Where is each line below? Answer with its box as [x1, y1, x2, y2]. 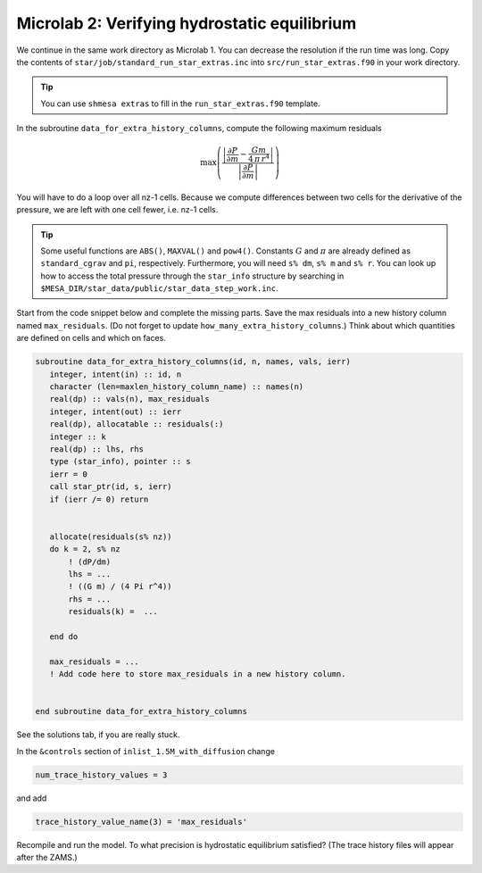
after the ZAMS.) [16, 852, 78, 862]
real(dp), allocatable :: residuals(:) [49, 420, 224, 429]
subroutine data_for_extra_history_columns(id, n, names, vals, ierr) [35, 357, 352, 367]
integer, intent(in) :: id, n [49, 369, 182, 379]
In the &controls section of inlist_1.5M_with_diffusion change [16, 745, 276, 756]
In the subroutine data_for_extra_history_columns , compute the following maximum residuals [16, 123, 383, 134]
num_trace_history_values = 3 [35, 769, 168, 780]
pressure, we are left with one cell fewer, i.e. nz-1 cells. [16, 204, 219, 215]
